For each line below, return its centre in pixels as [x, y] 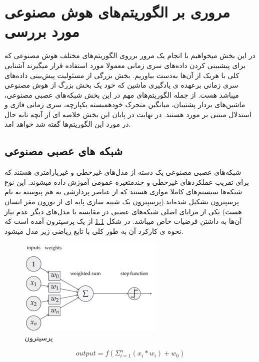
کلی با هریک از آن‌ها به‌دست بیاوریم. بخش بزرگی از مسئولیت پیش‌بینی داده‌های [122, 75]
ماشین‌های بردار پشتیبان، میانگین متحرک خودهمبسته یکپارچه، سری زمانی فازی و [125, 104]
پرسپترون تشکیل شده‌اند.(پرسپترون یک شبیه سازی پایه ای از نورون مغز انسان [122, 202]
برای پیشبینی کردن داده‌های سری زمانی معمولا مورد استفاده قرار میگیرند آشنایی [125, 65]
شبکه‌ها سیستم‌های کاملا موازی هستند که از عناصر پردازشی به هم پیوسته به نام [123, 192]
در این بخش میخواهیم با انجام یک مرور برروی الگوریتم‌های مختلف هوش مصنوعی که [130, 55]
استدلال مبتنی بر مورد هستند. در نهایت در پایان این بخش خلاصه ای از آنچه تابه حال [128, 114]
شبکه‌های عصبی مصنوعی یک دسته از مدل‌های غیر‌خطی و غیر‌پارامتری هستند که [123, 172]
